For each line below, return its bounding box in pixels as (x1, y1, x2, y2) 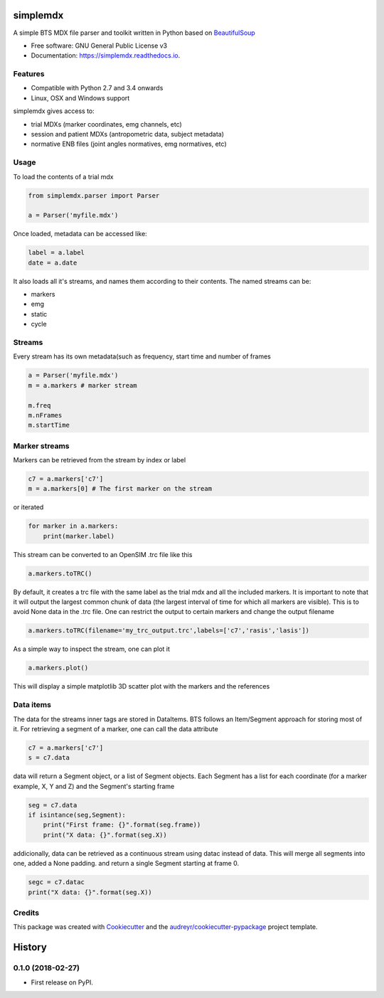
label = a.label (28, 249, 85, 257)
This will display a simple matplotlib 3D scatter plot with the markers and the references (13, 682, 270, 691)
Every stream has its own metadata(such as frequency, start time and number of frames (13, 352, 272, 361)
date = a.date (28, 258, 78, 267)
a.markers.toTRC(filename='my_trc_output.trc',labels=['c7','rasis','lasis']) (28, 627, 309, 635)
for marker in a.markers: (28, 522, 119, 530)
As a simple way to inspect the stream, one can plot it (13, 644, 171, 654)
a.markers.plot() (28, 664, 89, 672)
